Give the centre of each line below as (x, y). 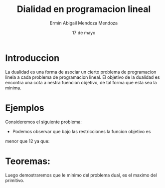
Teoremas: (28, 161)
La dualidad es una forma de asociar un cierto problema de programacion (81, 72)
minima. (13, 88)
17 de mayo (84, 32)
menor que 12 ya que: (27, 141)
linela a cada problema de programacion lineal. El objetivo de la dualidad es (82, 77)
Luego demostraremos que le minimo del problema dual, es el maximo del (81, 175)
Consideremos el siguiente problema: (44, 122)
